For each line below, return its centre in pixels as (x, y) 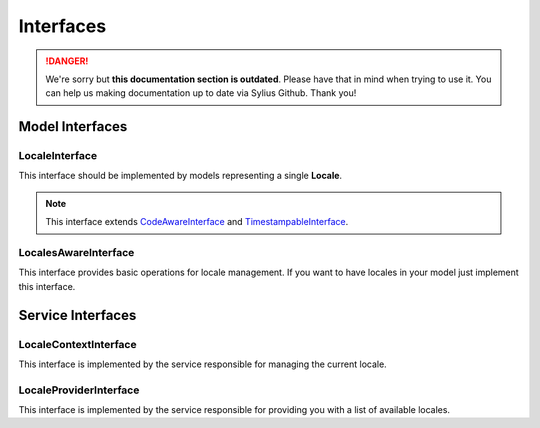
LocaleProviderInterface (79, 390)
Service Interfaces (77, 315)
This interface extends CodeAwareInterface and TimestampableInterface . (197, 222)
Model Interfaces (73, 126)
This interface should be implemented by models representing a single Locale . (180, 176)
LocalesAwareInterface (76, 253)
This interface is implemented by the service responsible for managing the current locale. (202, 364)
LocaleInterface (58, 156)
